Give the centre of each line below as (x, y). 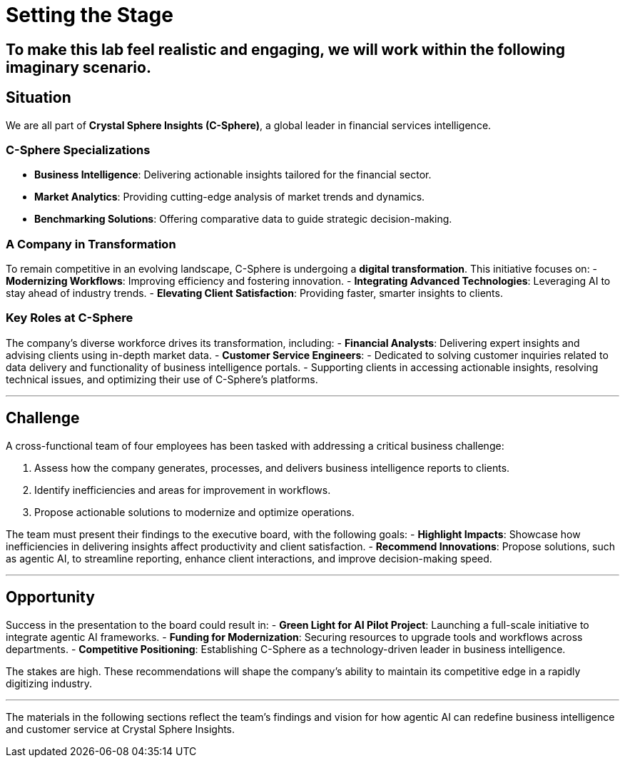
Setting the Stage (90, 15)
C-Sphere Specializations (78, 150)
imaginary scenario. (78, 67)
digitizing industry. (49, 683)
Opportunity (50, 597)
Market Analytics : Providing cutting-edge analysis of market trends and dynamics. (230, 197)
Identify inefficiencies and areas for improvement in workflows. (183, 490)
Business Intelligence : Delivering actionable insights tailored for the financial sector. (233, 175)
